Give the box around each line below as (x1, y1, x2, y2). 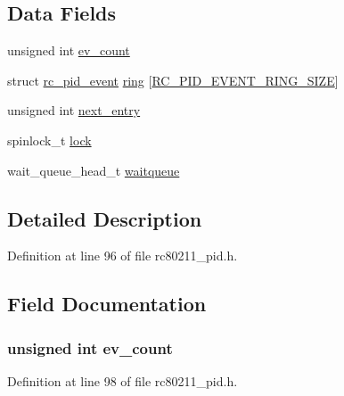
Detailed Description (7, 204, 202, 232)
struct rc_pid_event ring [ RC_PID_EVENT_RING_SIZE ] (7, 70, 339, 89)
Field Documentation (7, 290, 207, 318)
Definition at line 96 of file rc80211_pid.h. (7, 246, 238, 265)
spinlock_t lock (7, 130, 92, 149)
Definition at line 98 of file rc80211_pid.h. (7, 371, 238, 390)
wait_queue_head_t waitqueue (7, 161, 180, 179)
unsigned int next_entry (7, 101, 141, 120)
